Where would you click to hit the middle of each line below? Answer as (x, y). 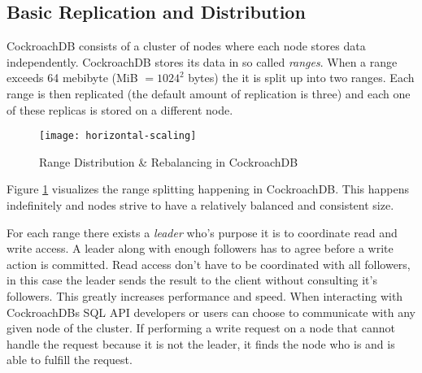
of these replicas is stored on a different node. (120, 109)
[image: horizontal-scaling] (118, 136)
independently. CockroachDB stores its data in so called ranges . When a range (202, 61)
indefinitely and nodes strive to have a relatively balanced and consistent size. (200, 205)
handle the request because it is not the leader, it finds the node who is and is (201, 343)
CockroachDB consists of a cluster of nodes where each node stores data (186, 46)
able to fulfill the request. (70, 360)
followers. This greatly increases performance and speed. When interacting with (205, 295)
